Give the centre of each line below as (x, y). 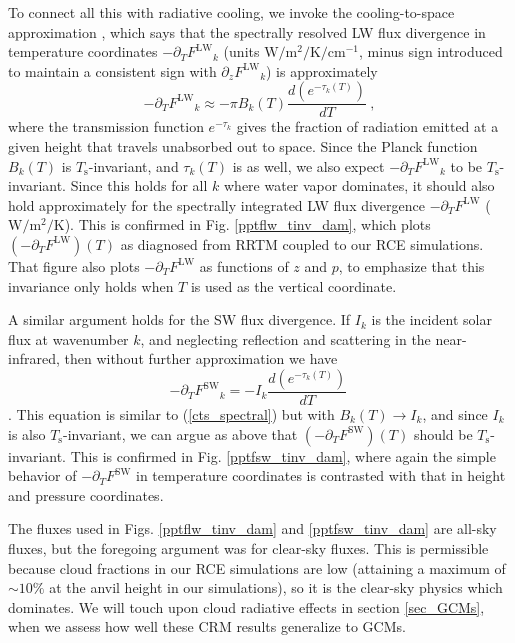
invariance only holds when (91, 285)
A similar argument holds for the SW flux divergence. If (179, 319)
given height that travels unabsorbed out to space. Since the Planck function (243, 146)
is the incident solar (431, 319)
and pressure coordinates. (86, 494)
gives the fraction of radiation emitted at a (367, 126)
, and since (455, 413)
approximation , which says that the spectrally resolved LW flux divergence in (247, 31)
